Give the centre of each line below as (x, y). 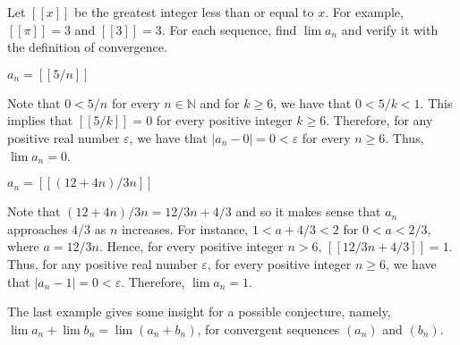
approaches (38, 228)
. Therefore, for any (379, 120)
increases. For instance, (185, 228)
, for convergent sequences (268, 328)
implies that (40, 120)
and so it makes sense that (308, 211)
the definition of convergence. (87, 47)
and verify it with (390, 29)
